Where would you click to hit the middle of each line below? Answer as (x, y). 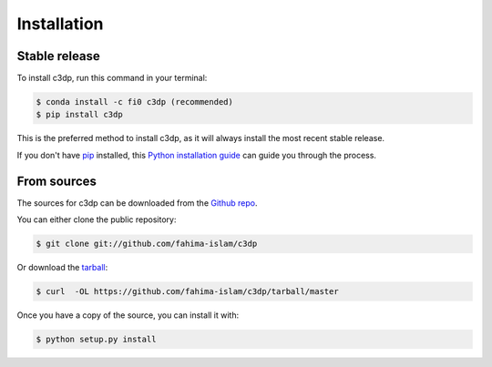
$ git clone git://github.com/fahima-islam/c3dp (147, 244)
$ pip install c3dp (79, 115)
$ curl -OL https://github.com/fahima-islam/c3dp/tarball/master (187, 292)
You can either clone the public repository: (97, 219)
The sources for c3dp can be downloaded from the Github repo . (137, 203)
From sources (57, 181)
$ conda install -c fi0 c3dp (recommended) (135, 102)
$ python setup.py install (96, 340)
